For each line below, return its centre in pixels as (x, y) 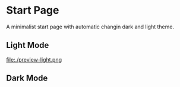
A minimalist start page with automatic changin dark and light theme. (90, 27)
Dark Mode (27, 78)
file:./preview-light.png (34, 59)
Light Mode (28, 45)
